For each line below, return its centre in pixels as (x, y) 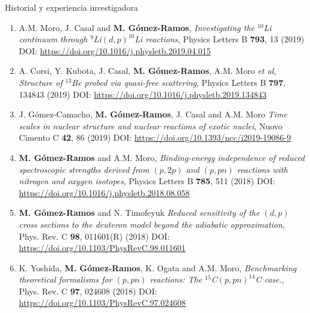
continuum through (53, 39)
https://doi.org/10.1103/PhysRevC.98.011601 (102, 248)
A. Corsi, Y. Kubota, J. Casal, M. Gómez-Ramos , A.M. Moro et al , (148, 71)
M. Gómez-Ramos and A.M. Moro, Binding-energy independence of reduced (162, 157)
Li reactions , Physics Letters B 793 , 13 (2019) (220, 39)
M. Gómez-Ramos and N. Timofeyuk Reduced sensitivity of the (139, 213)
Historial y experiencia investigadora (72, 7)
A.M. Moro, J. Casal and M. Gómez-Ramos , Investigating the (136, 27)
